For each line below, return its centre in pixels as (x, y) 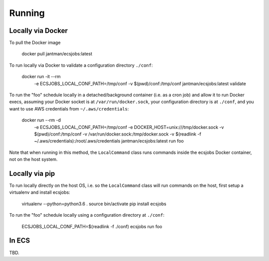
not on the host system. (33, 159)
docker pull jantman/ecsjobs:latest (57, 54)
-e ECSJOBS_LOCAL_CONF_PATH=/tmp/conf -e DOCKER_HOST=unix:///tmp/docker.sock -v (129, 127)
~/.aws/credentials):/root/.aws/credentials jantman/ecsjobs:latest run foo (109, 141)
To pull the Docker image (35, 43)
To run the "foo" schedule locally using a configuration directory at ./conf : (87, 215)
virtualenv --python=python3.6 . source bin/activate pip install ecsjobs (94, 204)
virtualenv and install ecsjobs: (40, 192)
